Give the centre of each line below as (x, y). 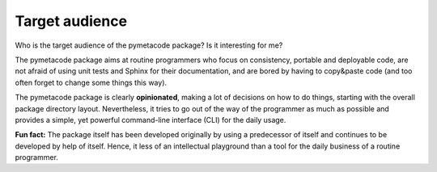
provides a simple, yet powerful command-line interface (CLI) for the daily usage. (151, 120)
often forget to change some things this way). (91, 82)
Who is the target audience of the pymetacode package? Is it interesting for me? (149, 45)
